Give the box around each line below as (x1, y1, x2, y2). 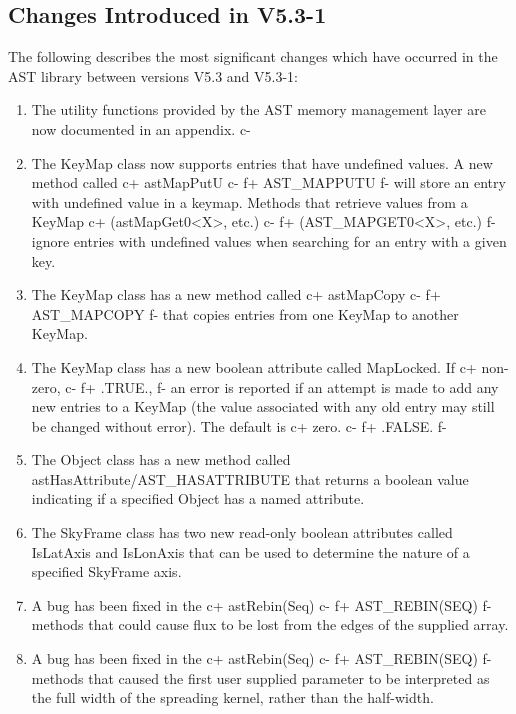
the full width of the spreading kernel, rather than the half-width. (31, 687, 434, 708)
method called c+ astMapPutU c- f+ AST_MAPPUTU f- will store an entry (31, 172, 506, 193)
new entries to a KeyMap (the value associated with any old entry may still (31, 396, 495, 417)
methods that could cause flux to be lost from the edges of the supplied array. (31, 614, 509, 635)
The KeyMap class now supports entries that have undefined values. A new (31, 152, 493, 173)
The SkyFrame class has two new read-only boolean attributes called (31, 522, 453, 543)
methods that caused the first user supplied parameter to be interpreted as (31, 667, 490, 688)
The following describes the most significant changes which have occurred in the (8, 46, 498, 67)
